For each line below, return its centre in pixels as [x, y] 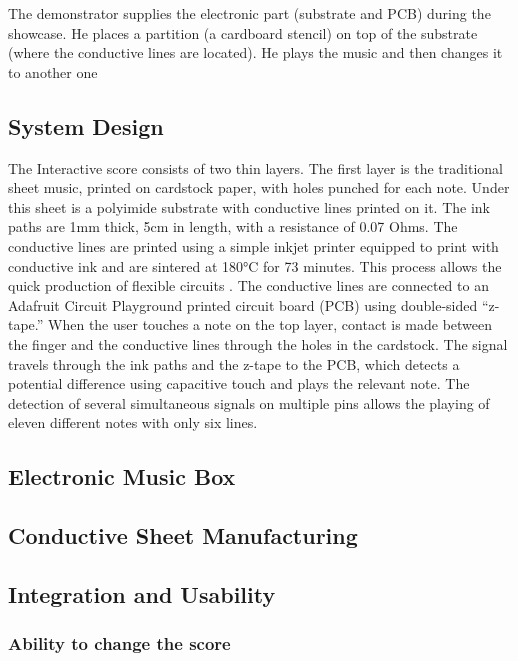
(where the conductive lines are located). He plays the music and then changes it [255, 52]
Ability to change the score [119, 643]
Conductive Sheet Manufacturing [183, 535]
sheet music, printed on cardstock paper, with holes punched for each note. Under [259, 187]
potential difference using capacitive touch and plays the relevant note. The [239, 383]
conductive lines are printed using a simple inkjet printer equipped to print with [253, 245]
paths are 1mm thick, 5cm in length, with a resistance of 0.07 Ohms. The [233, 226]
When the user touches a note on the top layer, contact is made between [270, 324]
